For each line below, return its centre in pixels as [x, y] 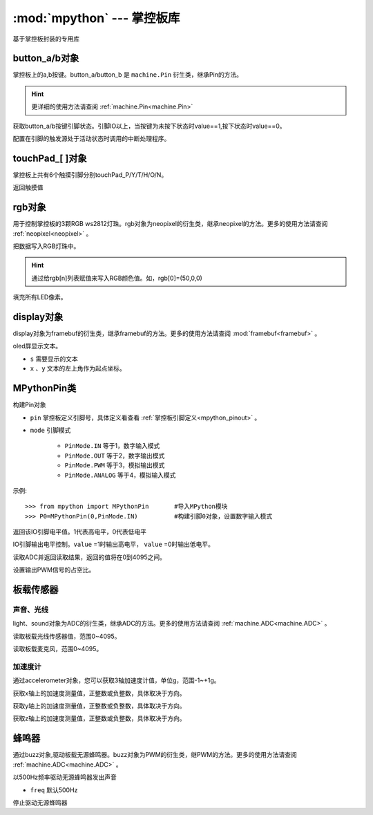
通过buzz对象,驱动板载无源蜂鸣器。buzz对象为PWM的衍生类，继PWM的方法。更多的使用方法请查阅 [155, 755]
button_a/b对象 [46, 58]
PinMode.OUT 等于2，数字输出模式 [115, 456]
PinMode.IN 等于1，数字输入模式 [112, 446]
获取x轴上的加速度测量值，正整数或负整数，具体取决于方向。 [99, 693]
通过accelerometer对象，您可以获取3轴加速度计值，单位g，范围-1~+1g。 [116, 680]
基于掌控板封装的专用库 [46, 39]
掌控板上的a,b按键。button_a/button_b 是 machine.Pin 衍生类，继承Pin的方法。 [128, 75]
